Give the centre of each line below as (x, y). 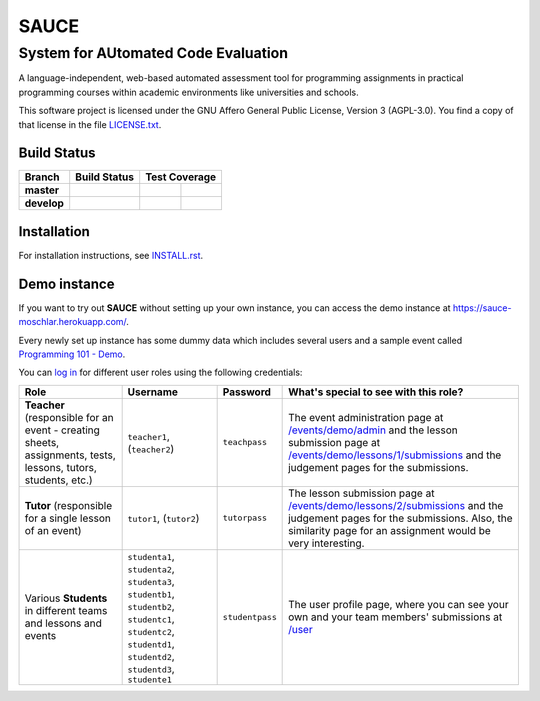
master (42, 190)
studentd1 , (151, 643)
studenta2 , (151, 568)
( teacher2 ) (151, 448)
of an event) (53, 530)
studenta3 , (151, 581)
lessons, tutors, (60, 467)
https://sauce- (482, 307)
